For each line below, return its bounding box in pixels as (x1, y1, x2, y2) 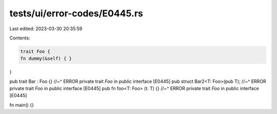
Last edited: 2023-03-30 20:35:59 (9, 26, 83, 32)
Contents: (9, 35, 30, 41)
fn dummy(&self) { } (20, 56, 72, 61)
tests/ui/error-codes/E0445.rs (9, 8, 143, 19)
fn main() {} (9, 102, 34, 108)
